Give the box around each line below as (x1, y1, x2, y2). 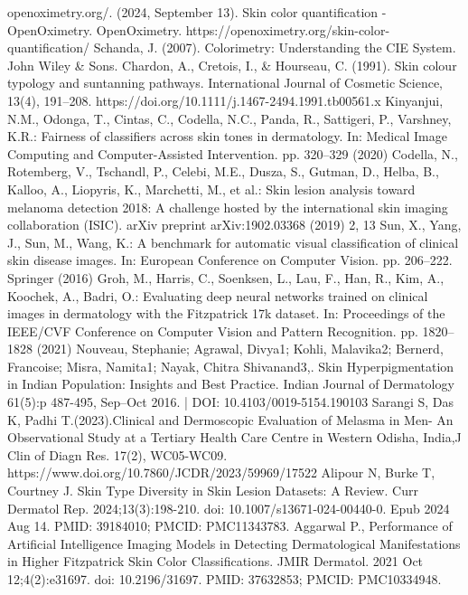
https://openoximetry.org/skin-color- (185, 20, 390, 39)
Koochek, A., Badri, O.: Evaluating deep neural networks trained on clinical (7, 286, 428, 305)
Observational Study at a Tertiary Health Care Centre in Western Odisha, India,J (7, 428, 462, 447)
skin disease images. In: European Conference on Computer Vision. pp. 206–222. (7, 250, 453, 269)
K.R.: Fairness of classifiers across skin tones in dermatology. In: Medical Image (7, 127, 447, 146)
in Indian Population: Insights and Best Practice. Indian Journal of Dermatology (7, 374, 454, 393)
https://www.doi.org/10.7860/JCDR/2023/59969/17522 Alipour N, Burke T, (7, 463, 435, 482)
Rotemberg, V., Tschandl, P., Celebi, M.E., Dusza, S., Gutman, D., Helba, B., (7, 162, 439, 181)
